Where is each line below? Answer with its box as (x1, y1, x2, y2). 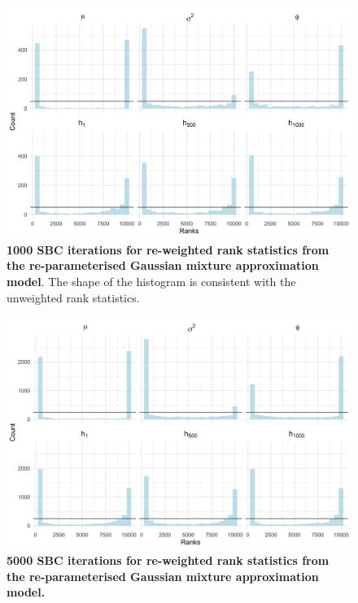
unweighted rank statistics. (7, 288, 140, 306)
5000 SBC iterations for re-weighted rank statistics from (7, 552, 330, 569)
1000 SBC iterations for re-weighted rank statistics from (7, 241, 330, 258)
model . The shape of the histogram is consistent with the (7, 273, 296, 290)
